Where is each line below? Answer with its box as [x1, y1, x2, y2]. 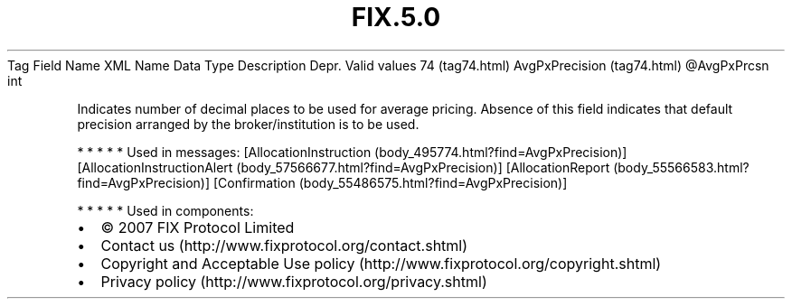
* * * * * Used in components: [77, 202, 254, 218]
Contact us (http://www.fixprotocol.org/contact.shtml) [100, 236, 468, 255]
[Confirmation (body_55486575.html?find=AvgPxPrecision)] [212, 174, 568, 190]
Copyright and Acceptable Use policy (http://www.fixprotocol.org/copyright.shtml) [100, 254, 662, 273]
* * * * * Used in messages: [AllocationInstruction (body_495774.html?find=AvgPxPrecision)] [77, 144, 627, 160]
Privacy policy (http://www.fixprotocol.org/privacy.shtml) [100, 272, 487, 291]
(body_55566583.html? [613, 159, 750, 175]
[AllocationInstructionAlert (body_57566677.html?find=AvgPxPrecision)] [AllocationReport [77, 159, 610, 175]
